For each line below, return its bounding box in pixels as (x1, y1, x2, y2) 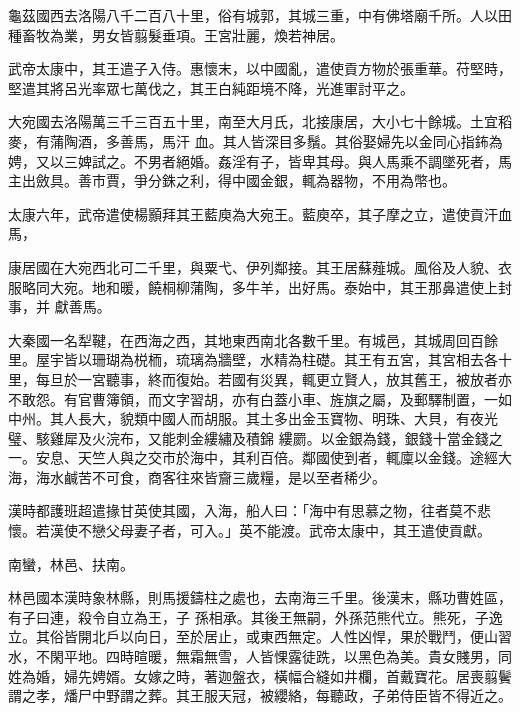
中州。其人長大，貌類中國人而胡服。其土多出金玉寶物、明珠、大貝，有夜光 (8, 408, 498, 429)
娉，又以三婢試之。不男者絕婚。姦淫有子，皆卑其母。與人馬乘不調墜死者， (8, 150, 498, 171)
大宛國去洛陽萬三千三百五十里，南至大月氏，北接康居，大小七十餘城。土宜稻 (8, 111, 512, 132)
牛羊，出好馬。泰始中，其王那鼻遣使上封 (245, 276, 512, 297)
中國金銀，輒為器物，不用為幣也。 (231, 170, 456, 191)
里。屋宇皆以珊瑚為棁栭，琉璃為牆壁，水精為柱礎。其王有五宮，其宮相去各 (8, 349, 498, 370)
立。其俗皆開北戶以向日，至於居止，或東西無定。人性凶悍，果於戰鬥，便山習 (8, 626, 512, 647)
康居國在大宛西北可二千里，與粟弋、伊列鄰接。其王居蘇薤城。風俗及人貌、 (8, 256, 498, 277)
